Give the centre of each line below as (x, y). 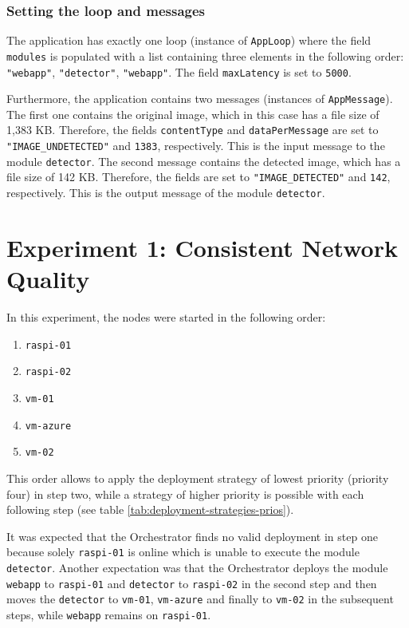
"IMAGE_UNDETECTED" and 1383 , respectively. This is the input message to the (196, 146)
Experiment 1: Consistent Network (202, 247)
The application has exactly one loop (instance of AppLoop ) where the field (189, 40)
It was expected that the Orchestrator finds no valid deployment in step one (192, 536)
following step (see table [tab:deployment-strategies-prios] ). (150, 510)
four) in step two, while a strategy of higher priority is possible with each (185, 494)
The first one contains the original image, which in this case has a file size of (193, 114)
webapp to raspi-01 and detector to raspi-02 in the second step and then (192, 583)
